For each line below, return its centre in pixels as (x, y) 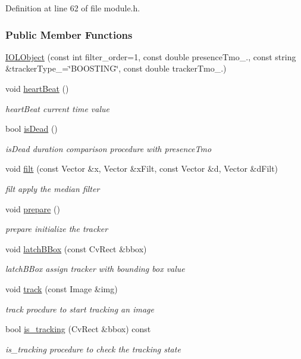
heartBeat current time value (57, 108)
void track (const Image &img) (62, 288)
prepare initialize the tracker (57, 229)
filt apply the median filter (53, 188)
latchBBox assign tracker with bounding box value (95, 269)
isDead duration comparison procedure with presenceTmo (109, 148)
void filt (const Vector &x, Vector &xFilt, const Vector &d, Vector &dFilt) (142, 168)
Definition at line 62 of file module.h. (73, 8)
